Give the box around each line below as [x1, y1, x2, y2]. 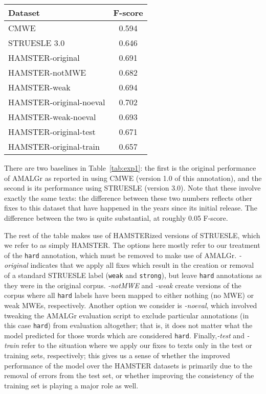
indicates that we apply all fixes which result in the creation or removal [30, 260, 254, 270]
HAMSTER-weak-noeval [8, 111, 96, 123]
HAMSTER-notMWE [8, 66, 86, 78]
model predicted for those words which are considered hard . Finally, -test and [4, 330, 245, 340]
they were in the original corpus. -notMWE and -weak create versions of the [4, 280, 241, 290]
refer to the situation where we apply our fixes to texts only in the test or [21, 340, 252, 351]
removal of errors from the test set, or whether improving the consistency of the [4, 370, 254, 381]
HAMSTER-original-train [8, 141, 100, 152]
